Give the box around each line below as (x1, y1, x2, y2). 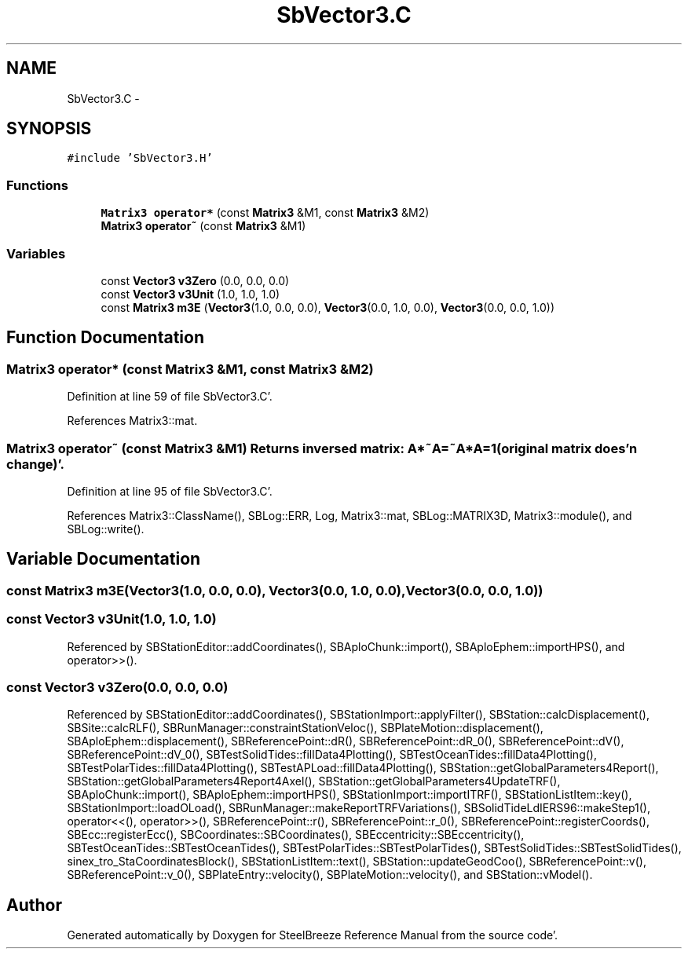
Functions (6, 177, 68, 193)
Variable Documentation (6, 549, 201, 569)
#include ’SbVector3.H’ (67, 152, 213, 165)
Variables (6, 245, 66, 262)
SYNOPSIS (6, 119, 92, 139)
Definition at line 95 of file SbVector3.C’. (67, 484, 273, 498)
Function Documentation (6, 327, 204, 348)
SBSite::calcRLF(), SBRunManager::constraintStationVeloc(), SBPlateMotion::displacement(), (67, 721, 543, 735)
